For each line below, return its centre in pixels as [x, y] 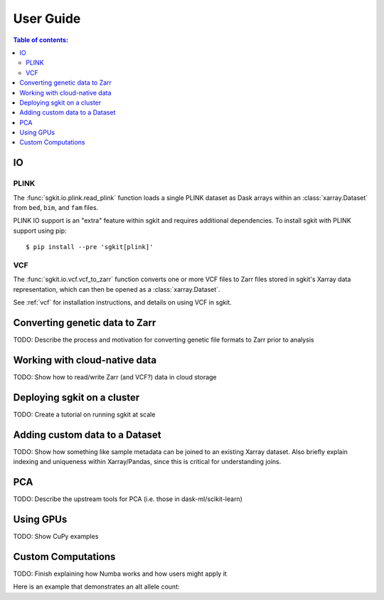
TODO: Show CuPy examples [56, 536]
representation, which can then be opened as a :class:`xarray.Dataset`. [117, 289]
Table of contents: [41, 40]
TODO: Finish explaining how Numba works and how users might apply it [120, 574]
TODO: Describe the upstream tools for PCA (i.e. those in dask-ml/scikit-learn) [128, 499]
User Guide [47, 19]
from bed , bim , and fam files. [56, 207]
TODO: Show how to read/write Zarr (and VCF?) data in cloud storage [115, 377]
